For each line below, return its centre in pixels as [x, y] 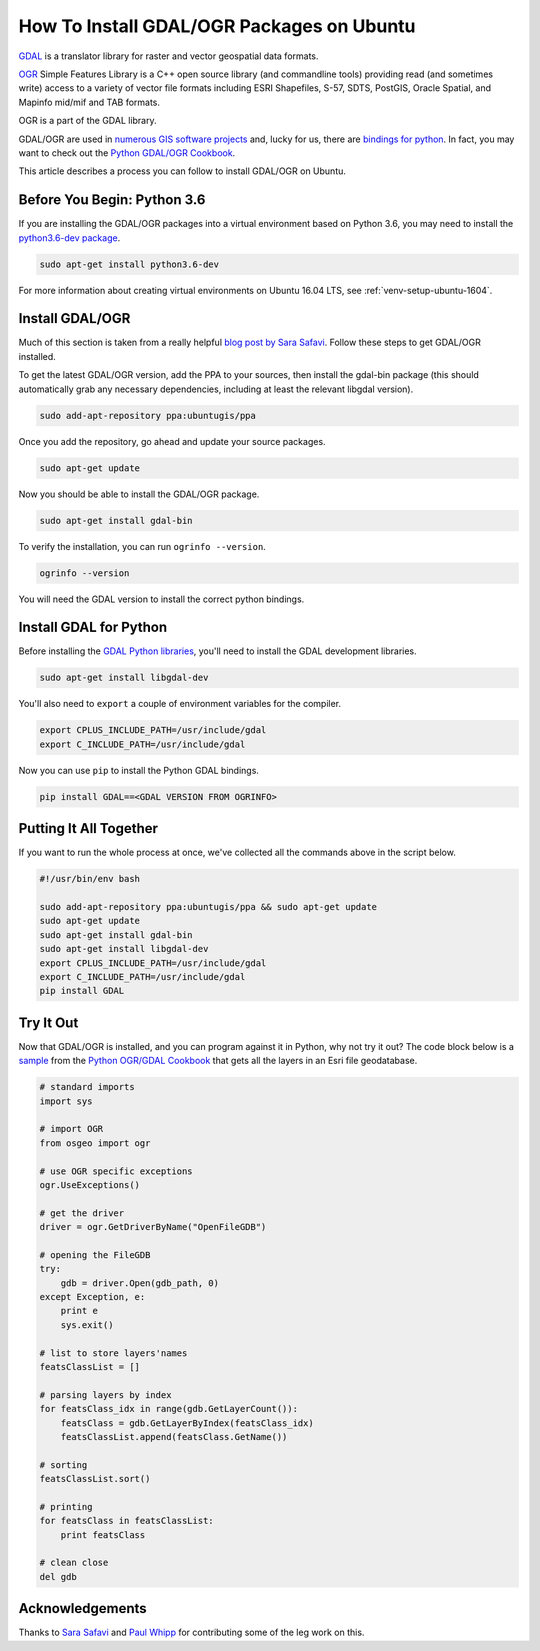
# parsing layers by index [105, 1394]
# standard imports [87, 1087]
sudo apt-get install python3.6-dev [129, 264]
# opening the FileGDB [95, 1254]
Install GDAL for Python [93, 627]
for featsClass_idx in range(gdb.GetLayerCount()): [169, 1409]
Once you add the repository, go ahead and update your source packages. [172, 441]
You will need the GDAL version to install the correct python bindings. [161, 599]
